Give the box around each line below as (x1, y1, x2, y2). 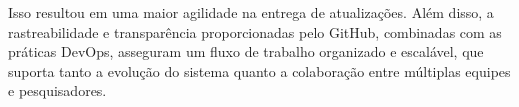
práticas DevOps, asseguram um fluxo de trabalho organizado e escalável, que (8, 41, 484, 62)
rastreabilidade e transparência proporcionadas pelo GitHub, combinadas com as (8, 21, 502, 42)
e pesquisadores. (8, 80, 107, 101)
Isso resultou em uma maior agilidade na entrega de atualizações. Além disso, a (8, 2, 494, 22)
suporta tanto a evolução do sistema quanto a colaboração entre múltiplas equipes (8, 60, 511, 81)
